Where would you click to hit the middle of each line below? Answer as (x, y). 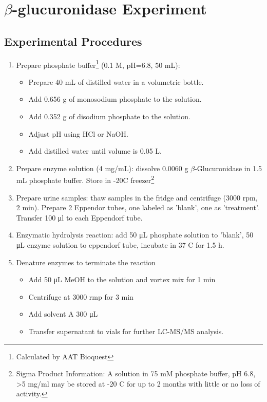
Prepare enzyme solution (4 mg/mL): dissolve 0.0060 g (102, 168)
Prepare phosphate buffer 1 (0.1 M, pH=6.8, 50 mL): (98, 64)
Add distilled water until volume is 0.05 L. (95, 151)
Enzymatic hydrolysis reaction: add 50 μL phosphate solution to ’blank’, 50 (135, 235)
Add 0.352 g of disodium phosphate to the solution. (109, 116)
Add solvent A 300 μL (63, 314)
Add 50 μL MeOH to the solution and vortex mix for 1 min (122, 279)
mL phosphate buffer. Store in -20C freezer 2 (85, 179)
